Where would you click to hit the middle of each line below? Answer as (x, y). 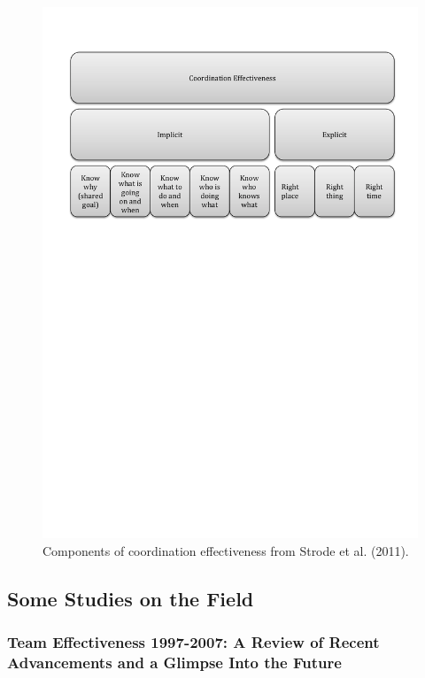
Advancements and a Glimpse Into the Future (174, 662)
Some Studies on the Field (131, 598)
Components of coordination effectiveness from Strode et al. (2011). (226, 550)
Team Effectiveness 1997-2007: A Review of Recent (193, 641)
